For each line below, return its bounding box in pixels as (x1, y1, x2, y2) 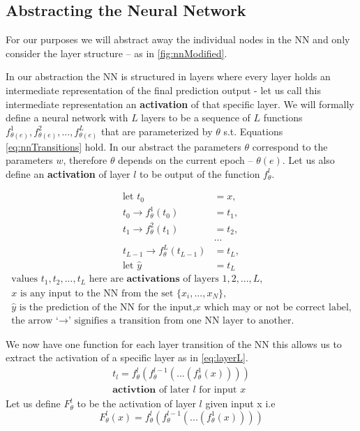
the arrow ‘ (11, 315, 59, 326)
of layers (183, 274, 219, 285)
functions (263, 110, 303, 125)
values (11, 274, 38, 285)
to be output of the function (140, 166, 260, 181)
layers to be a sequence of (141, 110, 250, 125)
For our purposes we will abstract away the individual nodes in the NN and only (6, 32, 350, 47)
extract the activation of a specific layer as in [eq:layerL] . (6, 350, 248, 365)
